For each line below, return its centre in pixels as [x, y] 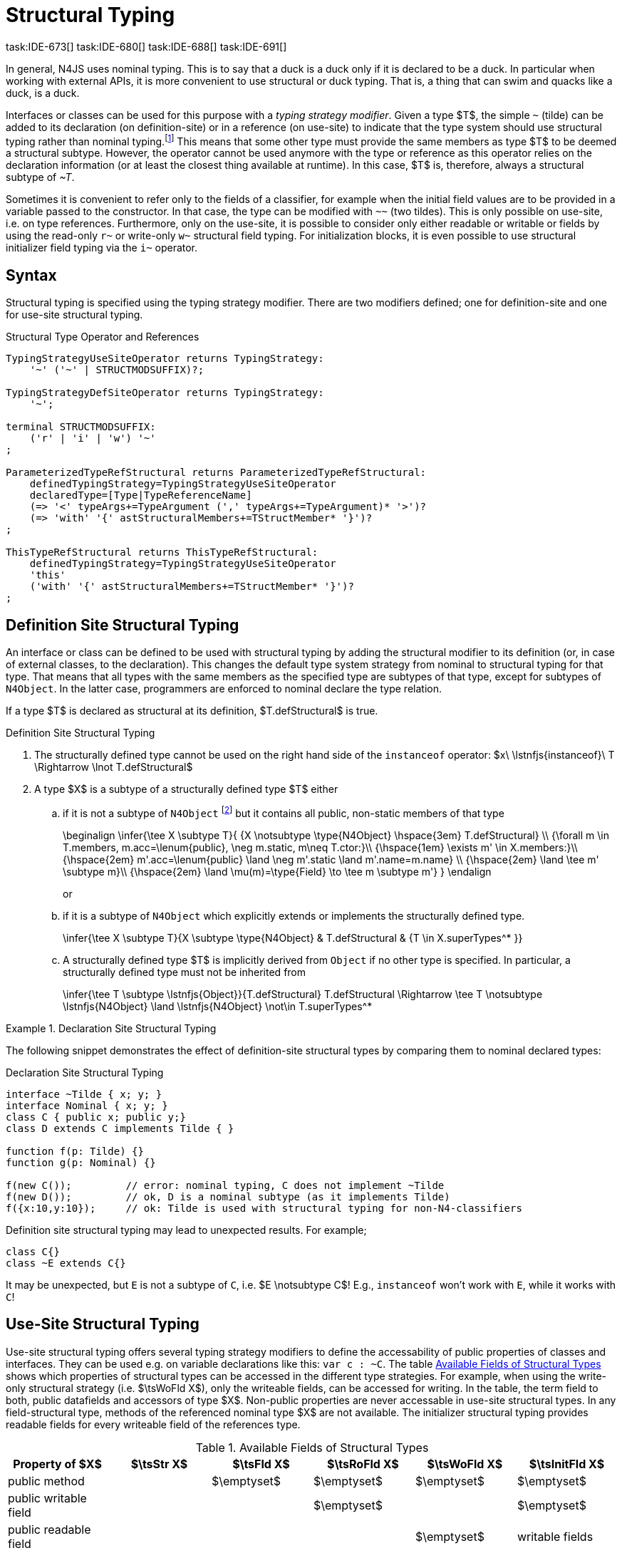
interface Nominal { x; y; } [87, 1105]
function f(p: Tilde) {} [75, 1151]
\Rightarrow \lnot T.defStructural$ [114, 767]
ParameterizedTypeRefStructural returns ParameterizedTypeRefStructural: [216, 473]
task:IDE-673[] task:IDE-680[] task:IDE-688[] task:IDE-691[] [146, 46]
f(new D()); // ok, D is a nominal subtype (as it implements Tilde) [228, 1196]
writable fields [555, 1536]
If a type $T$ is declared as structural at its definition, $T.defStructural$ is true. [192, 711]
